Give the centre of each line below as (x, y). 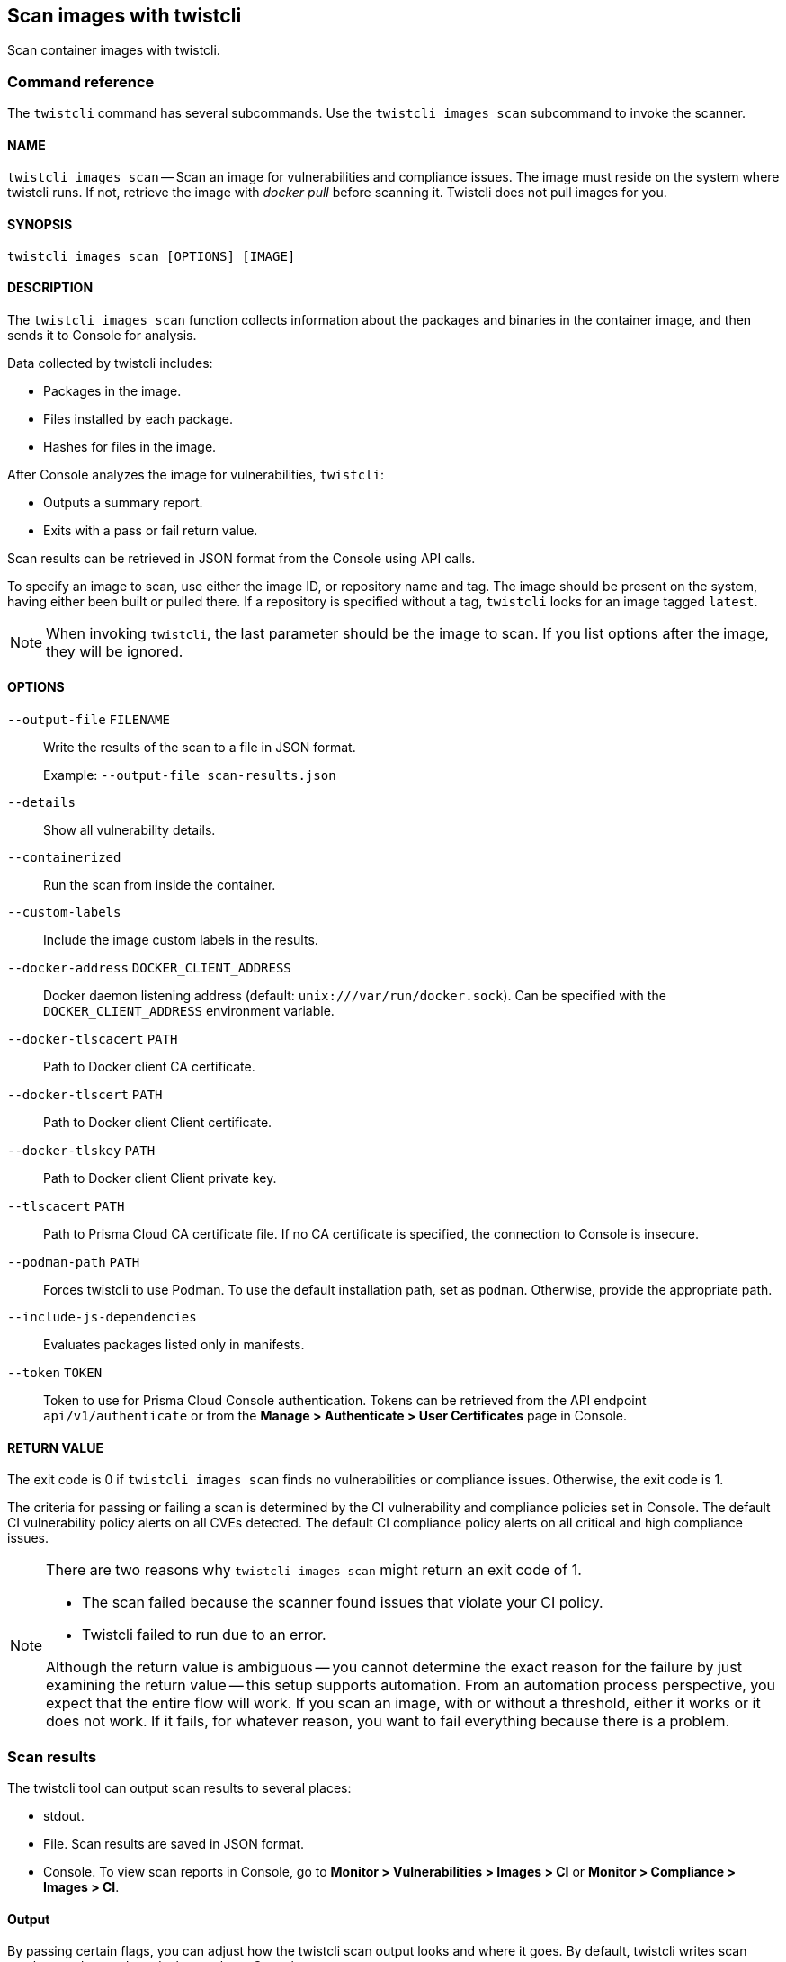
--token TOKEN (55, 1373)
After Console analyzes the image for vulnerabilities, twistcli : (196, 474)
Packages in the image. (112, 390)
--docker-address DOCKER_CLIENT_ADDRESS (149, 968)
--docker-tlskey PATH (81, 1151)
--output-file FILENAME (89, 720)
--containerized (64, 858)
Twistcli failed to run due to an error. (204, 1635)
